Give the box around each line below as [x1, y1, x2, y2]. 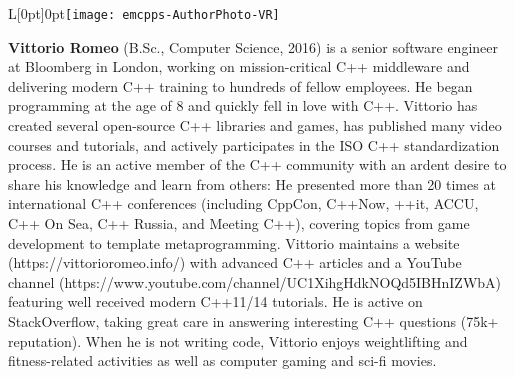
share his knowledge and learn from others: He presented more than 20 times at [8, 173, 496, 194]
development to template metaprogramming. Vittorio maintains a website [8, 232, 460, 253]
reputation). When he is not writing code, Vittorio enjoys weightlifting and [8, 330, 468, 351]
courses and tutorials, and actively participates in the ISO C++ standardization [8, 134, 500, 155]
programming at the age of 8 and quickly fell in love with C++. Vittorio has [8, 95, 478, 116]
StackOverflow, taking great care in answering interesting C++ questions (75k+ [8, 310, 499, 331]
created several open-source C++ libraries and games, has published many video [8, 115, 502, 136]
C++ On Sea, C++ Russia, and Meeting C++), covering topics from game [8, 213, 470, 233]
